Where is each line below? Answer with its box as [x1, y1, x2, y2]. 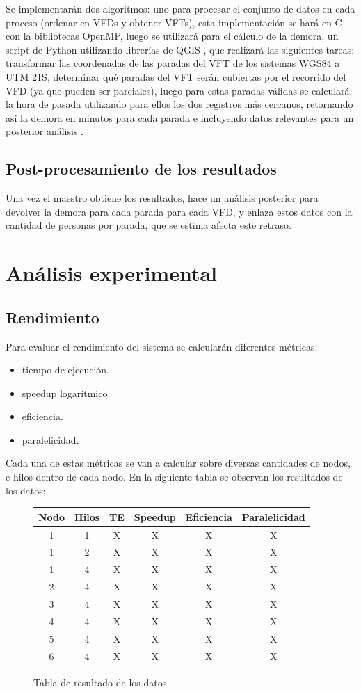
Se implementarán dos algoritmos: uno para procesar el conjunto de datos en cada [6, 1, 355, 15]
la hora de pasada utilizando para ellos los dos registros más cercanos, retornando [6, 97, 353, 111]
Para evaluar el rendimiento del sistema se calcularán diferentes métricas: [6, 339, 318, 353]
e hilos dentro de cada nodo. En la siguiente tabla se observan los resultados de [6, 469, 343, 484]
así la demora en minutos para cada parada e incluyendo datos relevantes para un [6, 110, 354, 124]
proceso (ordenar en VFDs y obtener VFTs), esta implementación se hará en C [6, 15, 342, 29]
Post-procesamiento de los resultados [6, 158, 277, 179]
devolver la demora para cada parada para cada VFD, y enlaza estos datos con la [6, 204, 353, 218]
